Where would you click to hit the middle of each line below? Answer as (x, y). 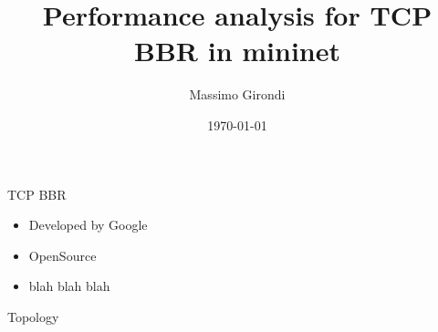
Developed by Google (88, 225)
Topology (33, 316)
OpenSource (63, 255)
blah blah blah (69, 286)
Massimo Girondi (237, 94)
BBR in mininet (237, 51)
